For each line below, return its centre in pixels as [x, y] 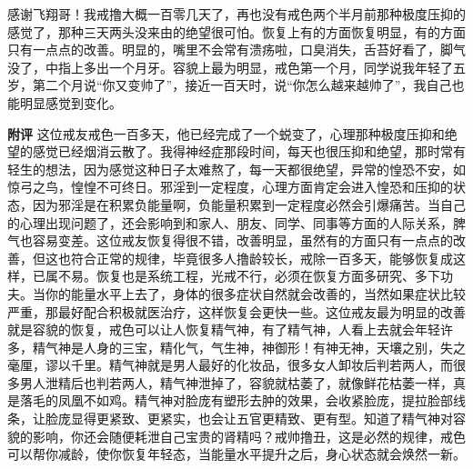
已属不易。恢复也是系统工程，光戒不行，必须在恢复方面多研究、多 [230, 276]
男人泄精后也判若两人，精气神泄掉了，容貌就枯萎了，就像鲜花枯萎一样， [236, 382]
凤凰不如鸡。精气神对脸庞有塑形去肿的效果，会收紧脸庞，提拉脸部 [255, 400]
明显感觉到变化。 [70, 102]
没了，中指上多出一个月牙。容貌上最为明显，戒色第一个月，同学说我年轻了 [230, 67]
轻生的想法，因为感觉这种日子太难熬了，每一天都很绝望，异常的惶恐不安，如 [236, 169]
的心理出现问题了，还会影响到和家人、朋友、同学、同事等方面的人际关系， [230, 222]
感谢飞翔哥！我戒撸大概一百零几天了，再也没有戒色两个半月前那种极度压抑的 [236, 14]
